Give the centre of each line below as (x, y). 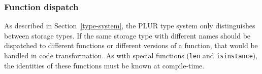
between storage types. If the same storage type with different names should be (127, 35)
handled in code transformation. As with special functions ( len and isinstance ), (131, 55)
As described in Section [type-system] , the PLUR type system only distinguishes (130, 26)
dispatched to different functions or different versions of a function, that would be (131, 45)
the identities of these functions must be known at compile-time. (104, 65)
